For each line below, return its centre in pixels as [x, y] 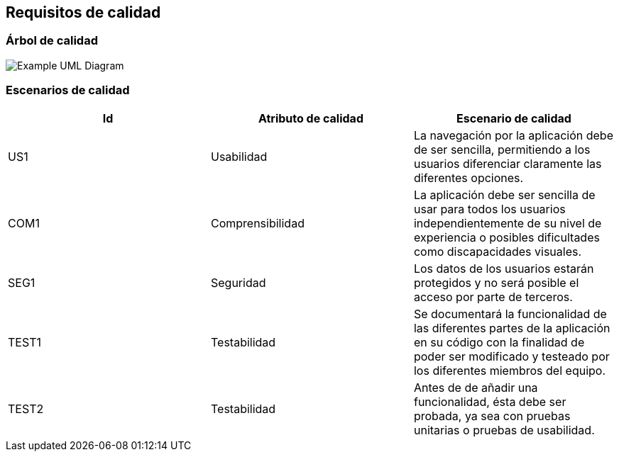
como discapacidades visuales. [498, 251]
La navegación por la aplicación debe [513, 135]
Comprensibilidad [257, 223]
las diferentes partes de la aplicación [512, 328]
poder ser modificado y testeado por [511, 356]
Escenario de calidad [514, 118]
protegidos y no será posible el [496, 282]
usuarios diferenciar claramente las [508, 163]
